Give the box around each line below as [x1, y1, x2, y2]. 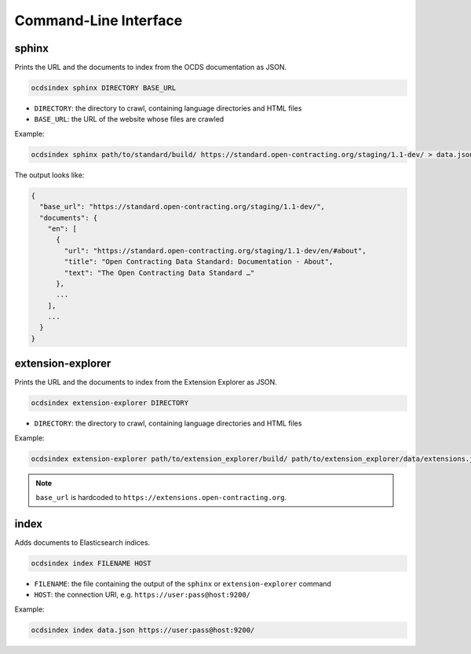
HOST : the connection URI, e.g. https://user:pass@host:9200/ [34, 590, 251, 600]
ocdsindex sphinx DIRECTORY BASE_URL [31, 83, 177, 93]
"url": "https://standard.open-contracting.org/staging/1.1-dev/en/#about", [64, 246, 367, 255]
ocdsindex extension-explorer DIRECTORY [31, 399, 188, 407]
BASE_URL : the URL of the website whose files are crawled [34, 115, 225, 124]
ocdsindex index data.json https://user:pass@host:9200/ [31, 625, 255, 634]
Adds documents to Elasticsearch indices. [14, 538, 151, 547]
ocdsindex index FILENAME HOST [31, 558, 152, 568]
